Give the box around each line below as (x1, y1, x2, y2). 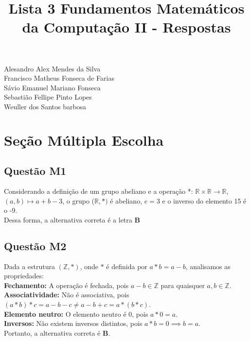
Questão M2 (4, 238, 67, 253)
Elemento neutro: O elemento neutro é (4, 308, 126, 319)
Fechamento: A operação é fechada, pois (4, 280, 129, 290)
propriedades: (4, 271, 44, 281)
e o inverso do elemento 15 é (162, 195, 247, 205)
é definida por (106, 261, 147, 271)
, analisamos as (185, 261, 231, 271)
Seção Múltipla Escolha (4, 130, 164, 150)
